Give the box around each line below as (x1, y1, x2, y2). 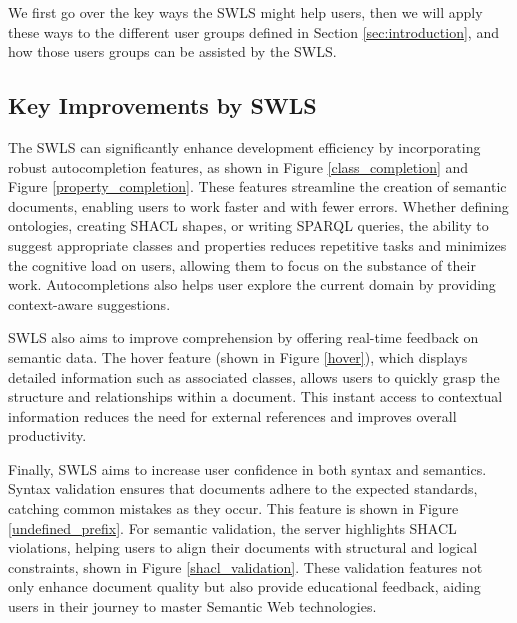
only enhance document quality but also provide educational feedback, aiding (8, 576, 481, 597)
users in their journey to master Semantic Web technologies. (8, 596, 377, 617)
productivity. (8, 425, 87, 446)
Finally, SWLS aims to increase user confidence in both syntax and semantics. (8, 458, 487, 479)
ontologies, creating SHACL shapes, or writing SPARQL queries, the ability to (8, 215, 489, 236)
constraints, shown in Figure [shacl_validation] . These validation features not (8, 556, 483, 577)
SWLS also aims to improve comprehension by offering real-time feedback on (8, 327, 479, 348)
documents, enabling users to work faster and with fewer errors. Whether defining (8, 195, 509, 216)
